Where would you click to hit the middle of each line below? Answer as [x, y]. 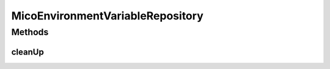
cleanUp [28, 52]
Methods [30, 32]
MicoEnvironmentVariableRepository [108, 16]
